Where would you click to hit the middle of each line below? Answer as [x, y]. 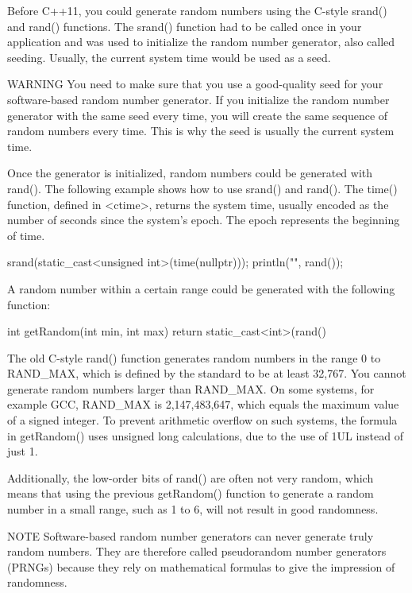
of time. [26, 235]
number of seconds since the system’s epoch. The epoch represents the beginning [204, 220]
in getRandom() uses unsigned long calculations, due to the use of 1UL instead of [206, 435]
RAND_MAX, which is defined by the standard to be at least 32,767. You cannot [207, 373]
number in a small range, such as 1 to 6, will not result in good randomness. [193, 509]
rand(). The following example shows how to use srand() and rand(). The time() [202, 188]
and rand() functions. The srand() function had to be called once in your [185, 26]
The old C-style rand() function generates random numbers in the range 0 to [194, 357]
